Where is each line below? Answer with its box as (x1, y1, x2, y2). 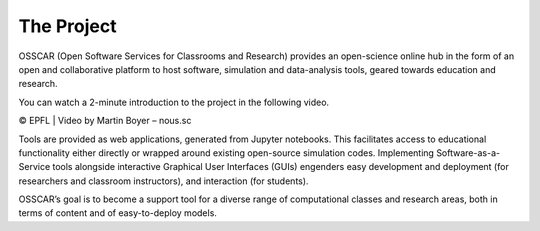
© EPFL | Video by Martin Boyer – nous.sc (18, 115, 192, 127)
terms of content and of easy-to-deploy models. (18, 207, 217, 219)
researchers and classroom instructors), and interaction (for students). (18, 175, 309, 187)
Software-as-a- (436, 146, 500, 159)
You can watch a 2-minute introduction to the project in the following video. (18, 96, 330, 108)
